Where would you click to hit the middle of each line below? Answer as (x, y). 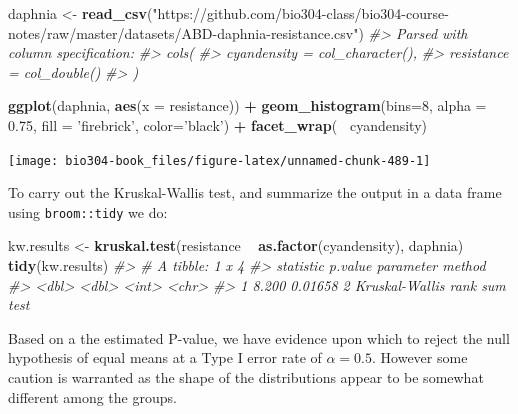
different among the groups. (92, 396)
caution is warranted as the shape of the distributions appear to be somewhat (246, 377)
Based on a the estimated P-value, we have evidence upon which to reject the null (259, 337)
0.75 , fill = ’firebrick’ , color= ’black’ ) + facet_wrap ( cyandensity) (218, 124)
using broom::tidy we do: (88, 211)
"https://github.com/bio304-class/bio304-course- (300, 13)
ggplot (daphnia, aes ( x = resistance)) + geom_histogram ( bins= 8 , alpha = (247, 105)
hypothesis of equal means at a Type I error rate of (165, 357)
